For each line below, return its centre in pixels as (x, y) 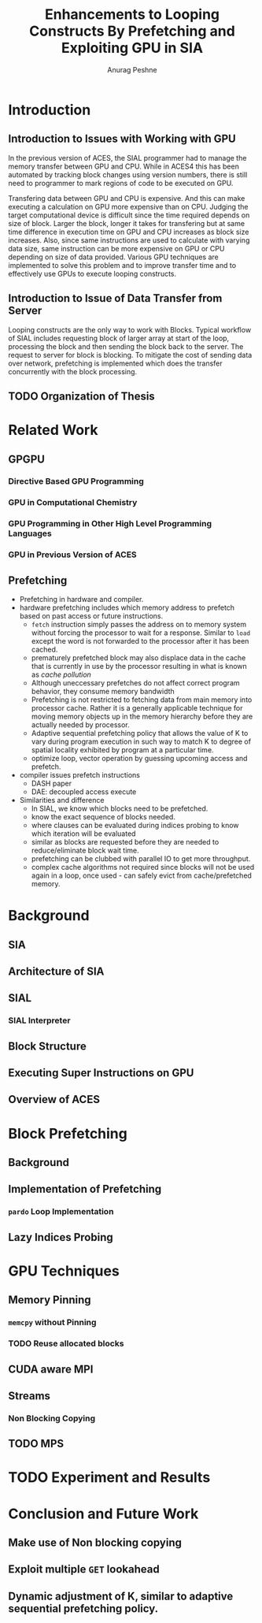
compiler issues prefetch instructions (79, 775)
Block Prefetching (68, 1133)
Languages (30, 533)
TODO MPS (36, 1444)
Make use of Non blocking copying (95, 1543)
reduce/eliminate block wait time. (85, 850)
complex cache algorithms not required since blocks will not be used (143, 867)
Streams (30, 1396)
